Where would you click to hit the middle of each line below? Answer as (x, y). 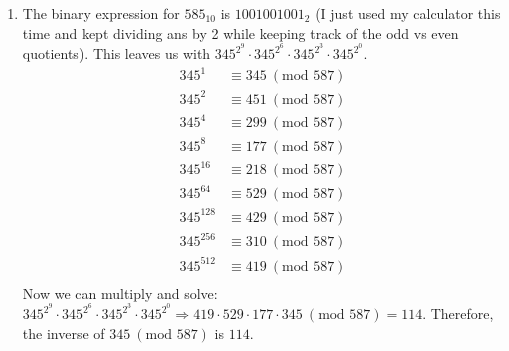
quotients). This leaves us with (116, 53)
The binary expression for (101, 13)
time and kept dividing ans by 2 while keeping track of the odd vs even (240, 32)
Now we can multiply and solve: (120, 292)
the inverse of (63, 332)
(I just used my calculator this (408, 13)
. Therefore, (458, 313)
